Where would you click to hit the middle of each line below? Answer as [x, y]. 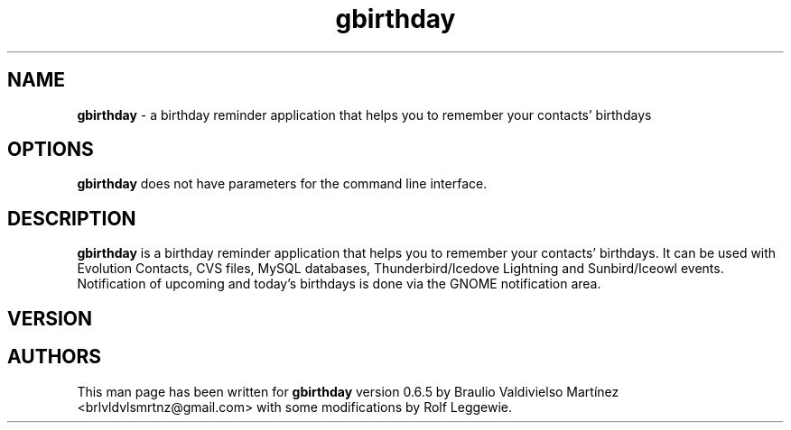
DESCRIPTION [72, 218]
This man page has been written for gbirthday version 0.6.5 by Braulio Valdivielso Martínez [348, 391]
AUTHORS [55, 357]
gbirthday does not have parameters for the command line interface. [282, 184]
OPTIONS [51, 150]
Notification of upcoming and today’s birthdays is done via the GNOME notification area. [339, 284]
